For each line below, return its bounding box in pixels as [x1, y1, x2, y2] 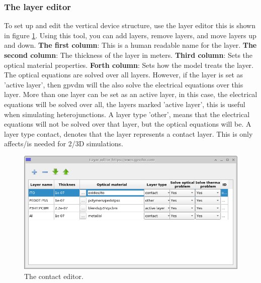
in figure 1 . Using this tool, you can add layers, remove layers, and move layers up [4, 30, 256, 40]
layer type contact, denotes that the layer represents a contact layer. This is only [4, 128, 253, 139]
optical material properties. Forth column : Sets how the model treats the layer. [4, 59, 254, 70]
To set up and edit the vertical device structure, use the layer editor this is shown [4, 20, 255, 31]
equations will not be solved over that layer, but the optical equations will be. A [4, 119, 251, 129]
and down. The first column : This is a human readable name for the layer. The [4, 40, 257, 50]
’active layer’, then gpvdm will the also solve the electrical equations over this [4, 79, 243, 89]
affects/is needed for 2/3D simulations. [4, 138, 123, 149]
